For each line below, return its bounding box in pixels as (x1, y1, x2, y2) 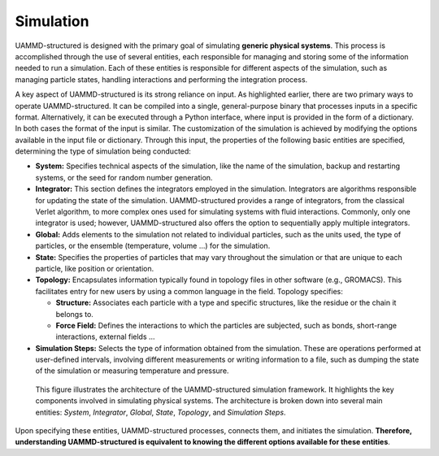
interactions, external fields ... (55, 332, 155, 341)
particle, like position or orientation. (35, 263, 154, 273)
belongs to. (55, 309, 93, 319)
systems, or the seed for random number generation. (35, 172, 213, 182)
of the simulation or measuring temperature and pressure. (35, 366, 229, 376)
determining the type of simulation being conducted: (15, 146, 191, 156)
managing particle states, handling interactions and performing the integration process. (15, 74, 308, 85)
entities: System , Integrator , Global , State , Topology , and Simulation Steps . (35, 407, 286, 417)
